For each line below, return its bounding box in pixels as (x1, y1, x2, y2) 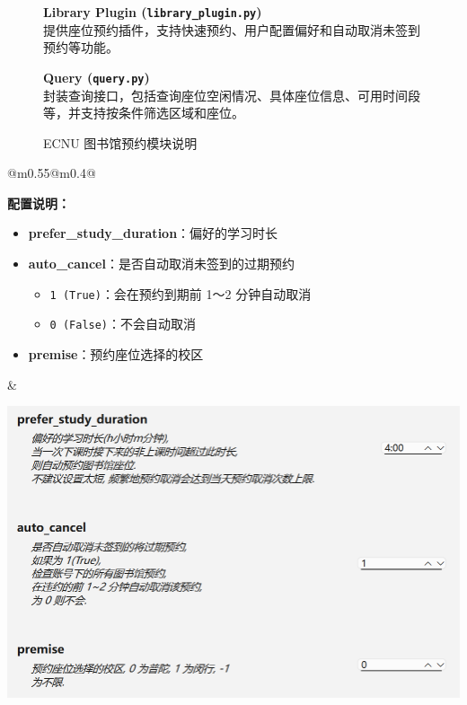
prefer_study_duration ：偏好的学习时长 (28, 224, 278, 242)
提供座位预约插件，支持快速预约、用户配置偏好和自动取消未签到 (43, 20, 420, 39)
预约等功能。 (43, 38, 119, 57)
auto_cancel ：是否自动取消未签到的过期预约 (28, 254, 295, 273)
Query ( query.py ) (43, 67, 150, 86)
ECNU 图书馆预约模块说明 (43, 133, 198, 152)
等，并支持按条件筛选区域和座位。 (43, 103, 244, 122)
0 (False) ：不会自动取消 (49, 314, 197, 333)
